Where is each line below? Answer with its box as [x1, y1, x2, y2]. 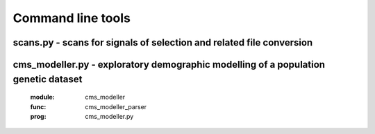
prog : [30, 112, 47, 120]
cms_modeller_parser [85, 102, 147, 111]
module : [30, 93, 55, 102]
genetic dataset [12, 73, 83, 85]
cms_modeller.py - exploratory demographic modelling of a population [12, 59, 326, 70]
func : [30, 102, 47, 111]
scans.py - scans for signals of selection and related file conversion [12, 37, 313, 48]
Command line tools [12, 10, 131, 26]
